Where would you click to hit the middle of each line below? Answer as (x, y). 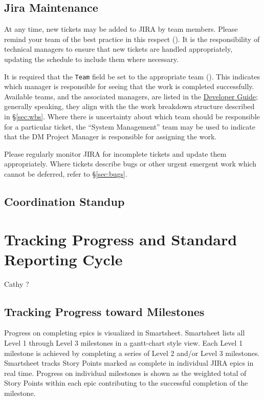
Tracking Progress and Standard (121, 239)
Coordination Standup (64, 201)
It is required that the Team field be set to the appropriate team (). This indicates (132, 76)
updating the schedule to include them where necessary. (91, 59)
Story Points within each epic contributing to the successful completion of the (126, 383)
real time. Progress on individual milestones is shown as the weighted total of (125, 373)
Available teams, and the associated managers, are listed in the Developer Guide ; (131, 96)
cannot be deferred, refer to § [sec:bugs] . (66, 173)
